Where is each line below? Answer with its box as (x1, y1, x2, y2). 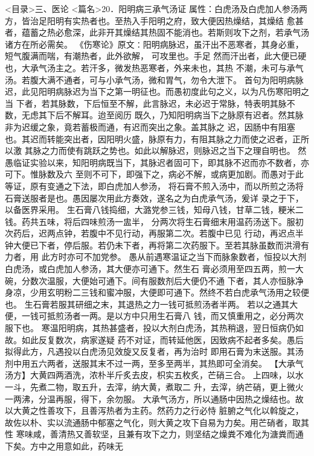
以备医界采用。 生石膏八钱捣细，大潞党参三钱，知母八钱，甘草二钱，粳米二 (5, 203, 304, 216)
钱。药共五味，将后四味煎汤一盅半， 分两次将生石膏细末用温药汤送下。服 (5, 215, 295, 227)
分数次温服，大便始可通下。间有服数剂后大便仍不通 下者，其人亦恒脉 (21, 274, 295, 287)
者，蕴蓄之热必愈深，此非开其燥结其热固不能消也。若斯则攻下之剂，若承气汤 (5, 26, 309, 39)
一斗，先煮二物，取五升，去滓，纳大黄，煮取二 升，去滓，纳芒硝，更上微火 (5, 381, 304, 393)
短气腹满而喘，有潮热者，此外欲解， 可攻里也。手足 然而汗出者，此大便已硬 (5, 49, 307, 62)
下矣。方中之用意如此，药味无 (5, 439, 123, 452)
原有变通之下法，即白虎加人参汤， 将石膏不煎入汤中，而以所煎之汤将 (30, 179, 304, 192)
